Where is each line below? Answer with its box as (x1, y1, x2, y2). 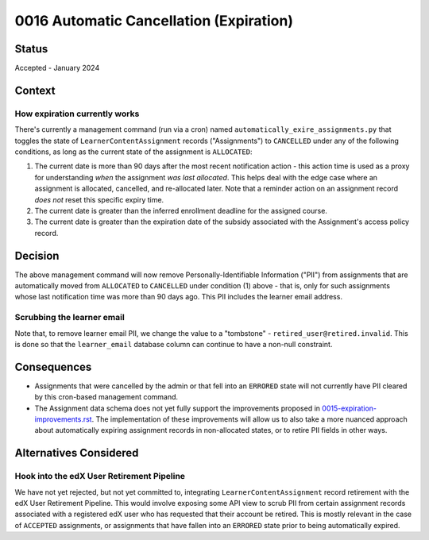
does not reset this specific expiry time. (34, 195, 164, 204)
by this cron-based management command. (34, 392, 179, 402)
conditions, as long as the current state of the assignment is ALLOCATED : (14, 147, 253, 156)
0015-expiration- (322, 403, 377, 413)
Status (14, 42, 48, 56)
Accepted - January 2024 (14, 64, 100, 73)
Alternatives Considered (14, 446, 139, 460)
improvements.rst (34, 415, 92, 424)
